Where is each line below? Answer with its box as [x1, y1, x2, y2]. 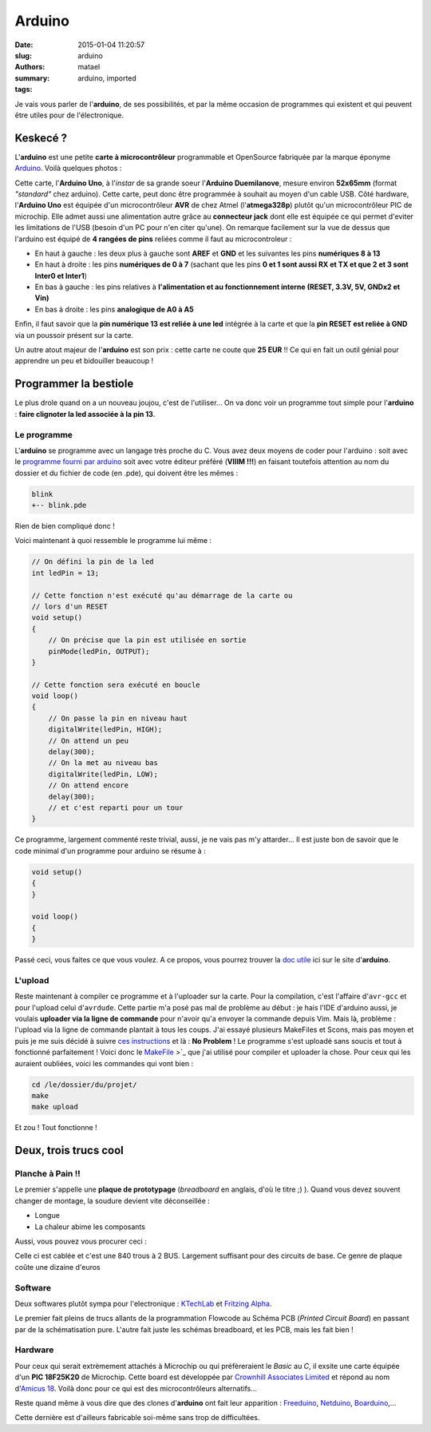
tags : [14, 85, 33, 94]
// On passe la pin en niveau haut [48, 713, 188, 723]
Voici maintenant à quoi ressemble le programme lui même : [14, 536, 212, 545]
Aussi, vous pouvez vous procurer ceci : [14, 1236, 147, 1246]
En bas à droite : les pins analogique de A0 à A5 [34, 304, 195, 314]
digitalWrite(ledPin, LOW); [48, 769, 159, 779]
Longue [34, 1211, 60, 1220]
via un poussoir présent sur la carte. [14, 330, 133, 339]
